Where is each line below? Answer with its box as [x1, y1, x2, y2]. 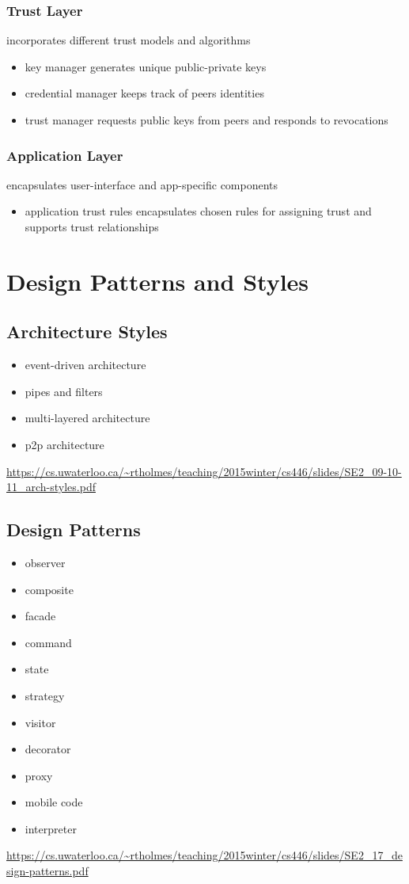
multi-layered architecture [25, 410, 150, 426]
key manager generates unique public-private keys [25, 58, 267, 74]
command [25, 634, 72, 650]
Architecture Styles [6, 319, 168, 344]
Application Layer [6, 145, 123, 165]
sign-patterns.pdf [6, 863, 89, 879]
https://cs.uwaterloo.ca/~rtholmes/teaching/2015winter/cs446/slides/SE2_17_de [6, 847, 403, 863]
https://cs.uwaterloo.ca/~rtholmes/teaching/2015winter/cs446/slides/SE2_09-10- [6, 463, 402, 479]
